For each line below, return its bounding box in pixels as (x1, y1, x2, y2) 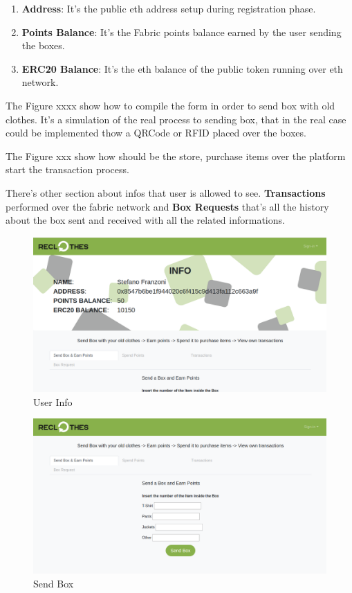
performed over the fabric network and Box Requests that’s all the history (6, 199, 329, 213)
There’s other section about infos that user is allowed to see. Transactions (6, 185, 326, 200)
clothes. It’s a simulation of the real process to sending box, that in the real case (6, 112, 346, 126)
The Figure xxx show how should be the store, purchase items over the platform (6, 148, 346, 163)
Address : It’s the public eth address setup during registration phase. (21, 1, 316, 15)
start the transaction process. (6, 162, 129, 177)
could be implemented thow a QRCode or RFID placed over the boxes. (6, 125, 306, 140)
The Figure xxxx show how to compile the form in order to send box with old (6, 98, 335, 112)
